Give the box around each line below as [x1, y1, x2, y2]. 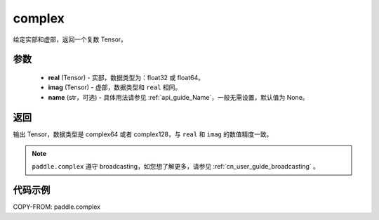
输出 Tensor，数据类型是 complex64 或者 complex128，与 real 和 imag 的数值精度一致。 [13, 130, 273, 138]
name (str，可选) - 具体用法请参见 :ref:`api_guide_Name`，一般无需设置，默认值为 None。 [48, 93, 309, 101]
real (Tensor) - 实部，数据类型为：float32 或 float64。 [48, 73, 205, 82]
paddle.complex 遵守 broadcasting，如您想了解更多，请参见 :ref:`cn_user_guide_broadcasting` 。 [32, 162, 319, 171]
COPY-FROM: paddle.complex [13, 202, 101, 211]
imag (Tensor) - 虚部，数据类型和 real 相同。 [48, 83, 182, 91]
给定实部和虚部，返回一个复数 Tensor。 [13, 35, 128, 44]
